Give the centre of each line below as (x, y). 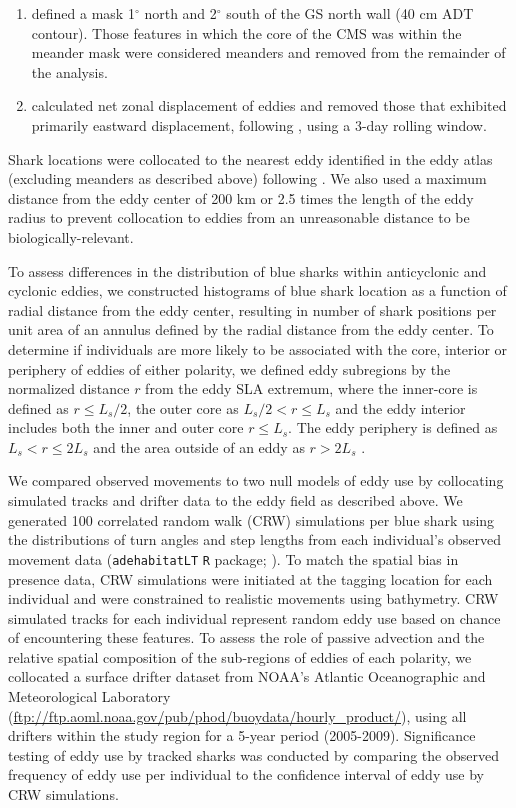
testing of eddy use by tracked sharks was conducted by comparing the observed (253, 754)
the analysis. (69, 71)
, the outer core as (183, 407)
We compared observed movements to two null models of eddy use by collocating (256, 480)
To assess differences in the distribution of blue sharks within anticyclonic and (247, 270)
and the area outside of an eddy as (199, 446)
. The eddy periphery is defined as (393, 427)
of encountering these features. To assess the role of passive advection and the (246, 637)
